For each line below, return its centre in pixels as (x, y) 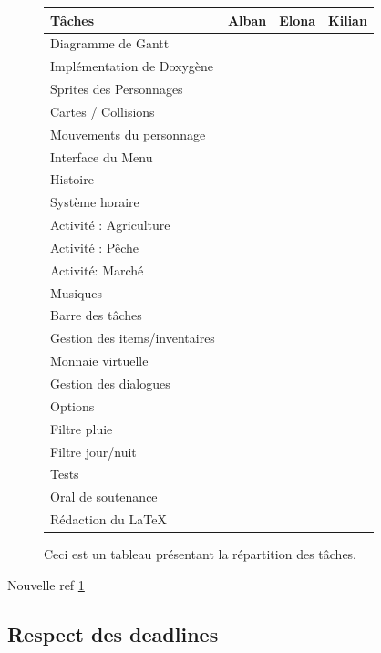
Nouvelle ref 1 (46, 584)
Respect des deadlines (113, 633)
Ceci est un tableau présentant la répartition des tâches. (201, 554)
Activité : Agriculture (110, 225)
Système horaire (95, 202)
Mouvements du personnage (128, 134)
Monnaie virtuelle (99, 361)
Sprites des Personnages (117, 89)
